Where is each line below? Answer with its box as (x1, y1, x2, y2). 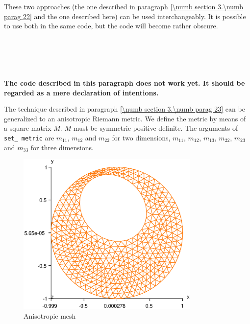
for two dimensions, (112, 132, 171, 142)
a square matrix (4, 123, 51, 133)
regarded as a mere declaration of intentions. (4, 87, 159, 97)
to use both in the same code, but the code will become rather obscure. (4, 21, 218, 31)
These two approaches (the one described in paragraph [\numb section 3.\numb (4, 1, 244, 11)
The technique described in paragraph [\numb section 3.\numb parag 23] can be (4, 104, 245, 114)
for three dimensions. (30, 142, 94, 152)
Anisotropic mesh (24, 310, 76, 321)
